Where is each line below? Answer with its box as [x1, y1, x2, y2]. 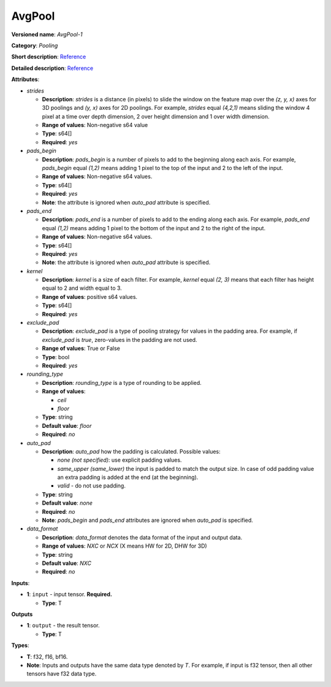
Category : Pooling [11, 42, 58, 49]
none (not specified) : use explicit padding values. [57, 456, 182, 464]
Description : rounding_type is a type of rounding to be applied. [42, 379, 202, 386]
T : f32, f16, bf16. [26, 653, 68, 660]
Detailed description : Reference [11, 64, 94, 72]
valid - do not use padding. [57, 482, 126, 489]
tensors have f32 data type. [26, 670, 97, 678]
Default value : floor [42, 422, 92, 429]
